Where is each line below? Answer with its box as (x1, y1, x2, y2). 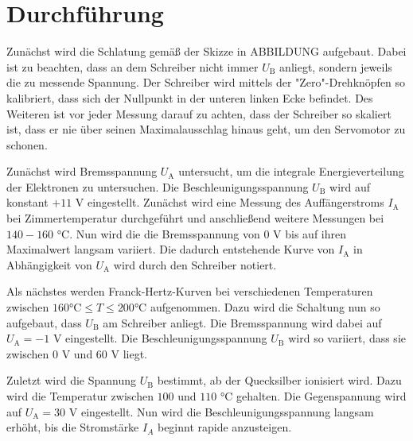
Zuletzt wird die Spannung (6, 372, 137, 389)
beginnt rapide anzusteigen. (157, 419, 292, 435)
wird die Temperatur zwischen (6, 388, 154, 404)
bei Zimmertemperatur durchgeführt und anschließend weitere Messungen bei (6, 210, 384, 226)
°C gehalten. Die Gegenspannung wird (220, 388, 407, 404)
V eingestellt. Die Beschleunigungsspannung (53, 330, 267, 346)
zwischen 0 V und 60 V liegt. (6, 345, 148, 362)
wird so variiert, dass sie (288, 330, 406, 346)
